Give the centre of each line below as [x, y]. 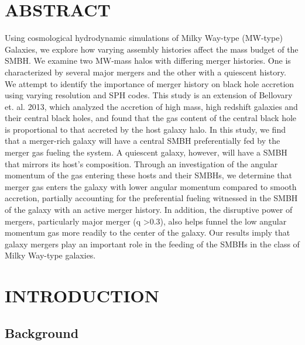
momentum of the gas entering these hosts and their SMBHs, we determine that [149, 175]
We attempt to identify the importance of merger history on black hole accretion [150, 83]
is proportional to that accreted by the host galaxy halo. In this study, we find [145, 129]
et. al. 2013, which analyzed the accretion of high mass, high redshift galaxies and [151, 106]
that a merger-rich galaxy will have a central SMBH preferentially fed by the [143, 141]
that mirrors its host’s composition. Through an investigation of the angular [141, 163]
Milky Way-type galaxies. [50, 255]
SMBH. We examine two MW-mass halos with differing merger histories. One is [148, 61]
